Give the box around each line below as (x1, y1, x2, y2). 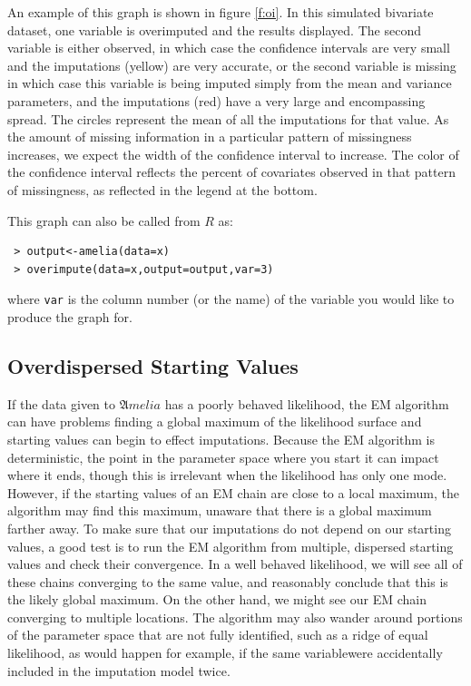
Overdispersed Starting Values (7, 351, 299, 379)
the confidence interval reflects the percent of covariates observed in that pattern (7, 162, 456, 181)
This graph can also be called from (7, 211, 201, 230)
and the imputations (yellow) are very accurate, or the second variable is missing (7, 55, 456, 74)
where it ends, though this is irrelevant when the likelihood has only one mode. (7, 465, 447, 485)
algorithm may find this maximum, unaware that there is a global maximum (7, 501, 432, 520)
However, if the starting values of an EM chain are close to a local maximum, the (7, 483, 459, 502)
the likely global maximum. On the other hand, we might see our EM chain (7, 590, 427, 609)
